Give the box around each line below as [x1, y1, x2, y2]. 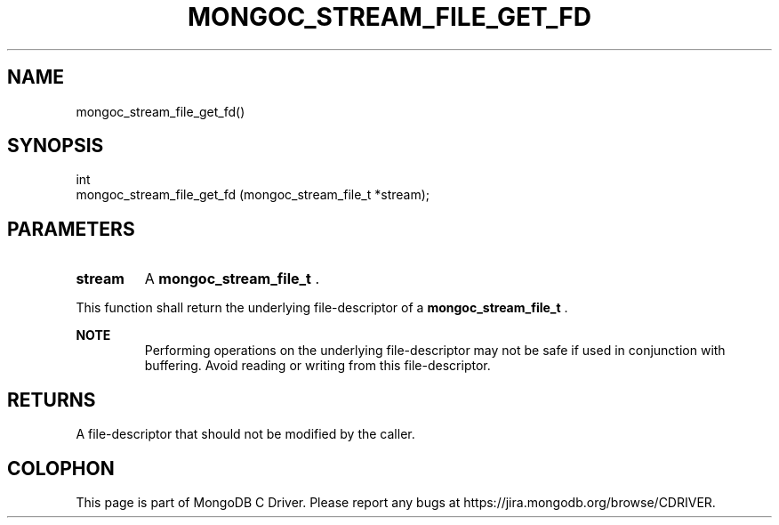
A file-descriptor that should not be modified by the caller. [76, 426, 415, 442]
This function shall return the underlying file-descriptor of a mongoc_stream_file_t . [76, 300, 568, 316]
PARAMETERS [7, 217, 135, 240]
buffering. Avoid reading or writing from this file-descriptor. [144, 358, 491, 374]
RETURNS [7, 388, 96, 411]
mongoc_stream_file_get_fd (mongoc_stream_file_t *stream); [76, 187, 430, 203]
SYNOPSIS [7, 134, 104, 157]
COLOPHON [7, 456, 115, 480]
